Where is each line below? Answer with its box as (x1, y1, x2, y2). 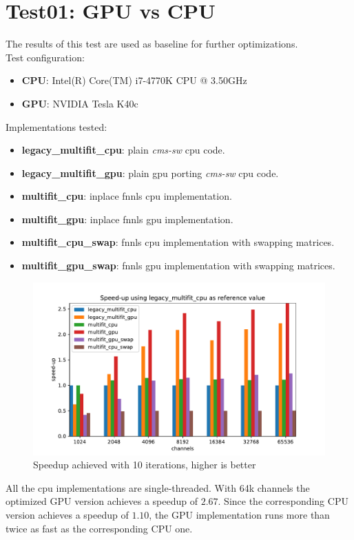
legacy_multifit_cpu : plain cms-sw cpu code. (21, 143, 225, 157)
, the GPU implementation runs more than (149, 507, 330, 521)
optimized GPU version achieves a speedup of (6, 494, 198, 508)
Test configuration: (6, 50, 85, 64)
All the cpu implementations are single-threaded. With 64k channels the (6, 480, 310, 495)
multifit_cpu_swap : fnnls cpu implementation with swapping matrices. (21, 235, 335, 249)
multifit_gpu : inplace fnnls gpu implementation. (21, 211, 233, 226)
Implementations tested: (6, 119, 107, 134)
